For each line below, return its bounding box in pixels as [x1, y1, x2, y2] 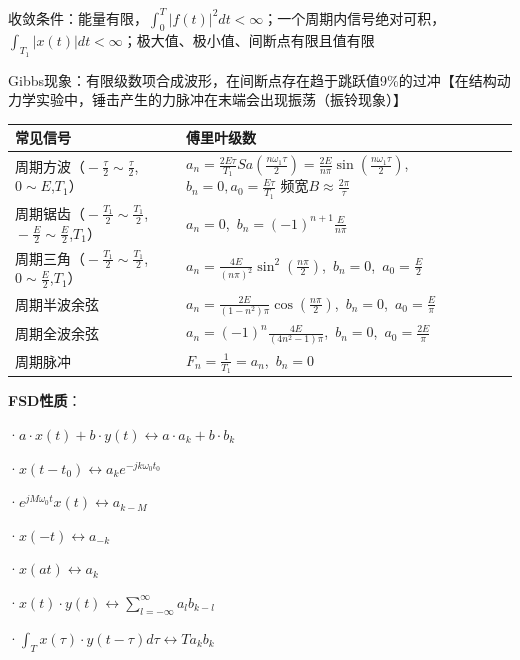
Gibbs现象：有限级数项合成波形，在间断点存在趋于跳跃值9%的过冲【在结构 [8, 69, 497, 90]
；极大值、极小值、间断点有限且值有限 [122, 30, 375, 51]
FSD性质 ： [8, 390, 82, 411]
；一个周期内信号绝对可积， [263, 7, 446, 28]
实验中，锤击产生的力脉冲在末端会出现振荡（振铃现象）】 [35, 89, 407, 110]
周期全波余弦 [15, 322, 99, 343]
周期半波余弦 [15, 294, 99, 315]
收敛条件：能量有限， [8, 7, 148, 28]
